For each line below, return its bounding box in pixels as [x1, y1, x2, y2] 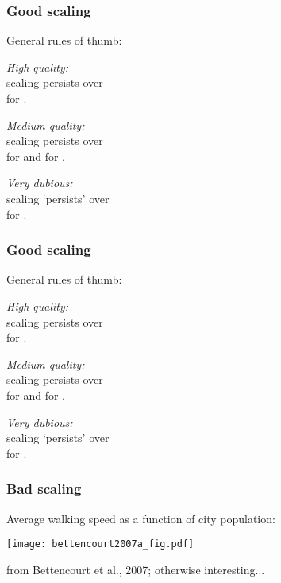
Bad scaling [6, 479, 82, 499]
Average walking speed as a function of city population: [6, 510, 275, 526]
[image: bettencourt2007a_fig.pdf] [6, 538, 194, 550]
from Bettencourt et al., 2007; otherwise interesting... [6, 561, 265, 577]
